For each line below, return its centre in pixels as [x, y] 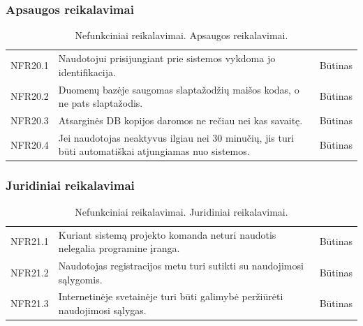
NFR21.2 [30, 272]
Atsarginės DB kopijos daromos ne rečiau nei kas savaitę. [180, 120]
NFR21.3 [30, 303]
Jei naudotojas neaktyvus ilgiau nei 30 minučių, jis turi [176, 137]
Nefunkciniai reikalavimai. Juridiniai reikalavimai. [181, 211]
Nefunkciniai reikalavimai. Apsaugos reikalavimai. [181, 35]
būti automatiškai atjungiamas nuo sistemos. [154, 151]
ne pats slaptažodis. [101, 103]
